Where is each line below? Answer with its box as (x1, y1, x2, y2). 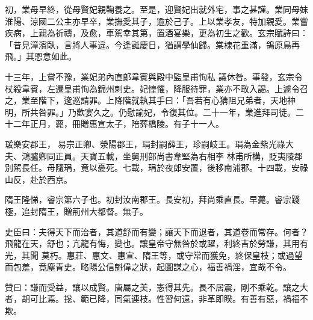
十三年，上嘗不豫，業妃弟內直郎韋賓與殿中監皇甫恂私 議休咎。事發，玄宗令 (5, 70, 303, 82)
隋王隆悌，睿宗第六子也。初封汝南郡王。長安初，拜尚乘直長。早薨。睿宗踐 (5, 193, 300, 206)
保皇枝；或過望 (243, 248, 303, 261)
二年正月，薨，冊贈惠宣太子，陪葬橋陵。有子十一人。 (13, 117, 224, 130)
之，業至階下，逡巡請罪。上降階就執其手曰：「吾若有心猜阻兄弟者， (5, 94, 270, 106)
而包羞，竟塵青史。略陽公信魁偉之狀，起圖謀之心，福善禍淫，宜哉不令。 (5, 260, 291, 273)
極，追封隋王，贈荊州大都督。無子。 (5, 205, 148, 217)
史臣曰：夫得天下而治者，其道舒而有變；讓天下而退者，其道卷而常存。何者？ (5, 225, 308, 238)
